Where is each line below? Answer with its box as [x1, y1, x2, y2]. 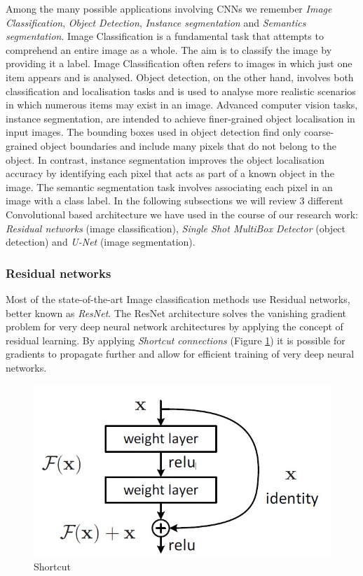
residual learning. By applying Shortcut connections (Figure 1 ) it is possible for [6, 332, 345, 347]
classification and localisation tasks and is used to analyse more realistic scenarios [6, 83, 356, 98]
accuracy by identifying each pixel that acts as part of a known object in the [6, 166, 334, 181]
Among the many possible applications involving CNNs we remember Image [6, 1, 332, 15]
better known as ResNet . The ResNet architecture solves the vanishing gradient [6, 305, 347, 320]
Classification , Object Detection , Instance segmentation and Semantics [6, 15, 306, 29]
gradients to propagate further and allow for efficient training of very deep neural [6, 346, 355, 361]
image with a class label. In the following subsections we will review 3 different [6, 193, 343, 208]
